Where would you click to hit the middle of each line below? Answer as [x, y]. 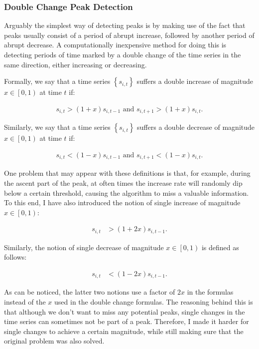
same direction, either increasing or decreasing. [75, 64]
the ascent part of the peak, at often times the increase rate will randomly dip [123, 182]
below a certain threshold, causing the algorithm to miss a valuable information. [127, 192]
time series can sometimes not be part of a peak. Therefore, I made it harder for [127, 321]
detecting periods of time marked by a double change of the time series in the [123, 54]
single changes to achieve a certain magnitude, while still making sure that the [124, 331]
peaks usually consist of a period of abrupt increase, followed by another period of [129, 35]
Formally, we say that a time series [57, 81]
